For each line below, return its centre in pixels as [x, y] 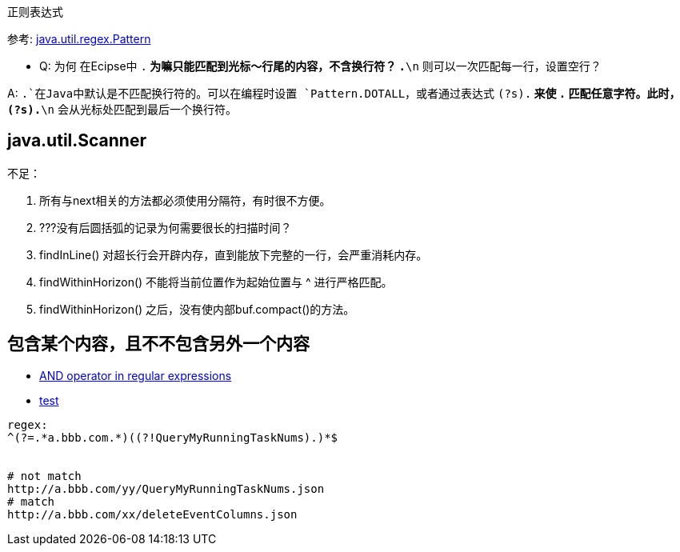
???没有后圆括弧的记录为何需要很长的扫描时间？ [166, 227]
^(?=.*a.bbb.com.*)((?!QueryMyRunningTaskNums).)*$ [173, 437]
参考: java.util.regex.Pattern [79, 39]
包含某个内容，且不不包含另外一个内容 [158, 344]
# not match [44, 476]
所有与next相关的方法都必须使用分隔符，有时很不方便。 [185, 200]
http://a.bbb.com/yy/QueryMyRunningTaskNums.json [166, 488]
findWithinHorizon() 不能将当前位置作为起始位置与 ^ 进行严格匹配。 [216, 282]
